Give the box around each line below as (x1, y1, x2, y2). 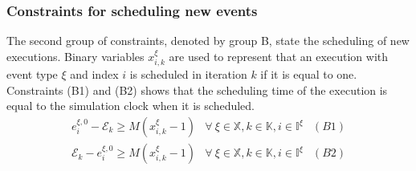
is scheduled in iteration (129, 66, 247, 83)
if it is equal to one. (260, 66, 357, 83)
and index (70, 66, 119, 83)
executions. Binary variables (6, 47, 145, 64)
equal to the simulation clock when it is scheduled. (6, 97, 255, 114)
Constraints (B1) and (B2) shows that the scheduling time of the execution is (6, 81, 388, 98)
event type (6, 66, 58, 83)
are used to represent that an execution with (169, 47, 389, 64)
